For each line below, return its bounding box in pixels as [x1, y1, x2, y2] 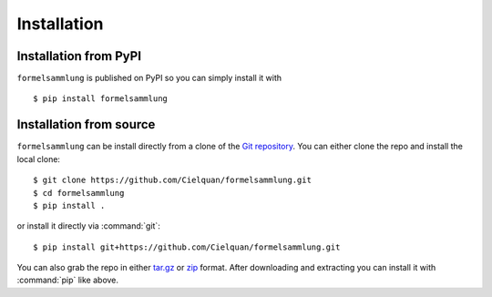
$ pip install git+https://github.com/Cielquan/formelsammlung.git [33, 241, 341, 252]
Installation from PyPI [16, 48, 141, 64]
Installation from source [16, 117, 156, 132]
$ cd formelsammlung [33, 188, 125, 198]
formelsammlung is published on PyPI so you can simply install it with [16, 73, 282, 84]
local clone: [16, 153, 61, 164]
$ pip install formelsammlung [33, 94, 169, 104]
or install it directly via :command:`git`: [16, 220, 161, 231]
